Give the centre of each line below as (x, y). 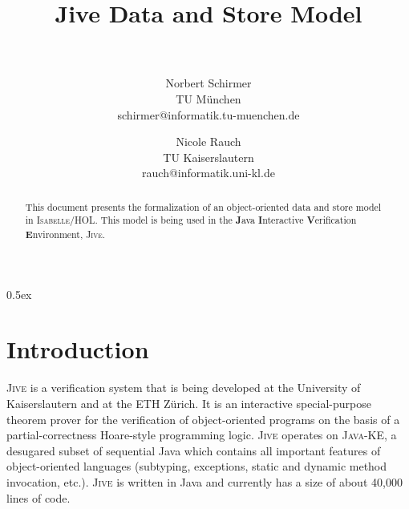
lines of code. (38, 497)
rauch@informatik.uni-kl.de (209, 173)
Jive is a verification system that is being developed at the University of (184, 388)
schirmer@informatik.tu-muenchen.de (209, 114)
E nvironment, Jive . (65, 234)
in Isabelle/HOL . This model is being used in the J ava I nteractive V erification (191, 220)
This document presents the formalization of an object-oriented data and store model (203, 206)
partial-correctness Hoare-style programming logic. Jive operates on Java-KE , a (202, 435)
